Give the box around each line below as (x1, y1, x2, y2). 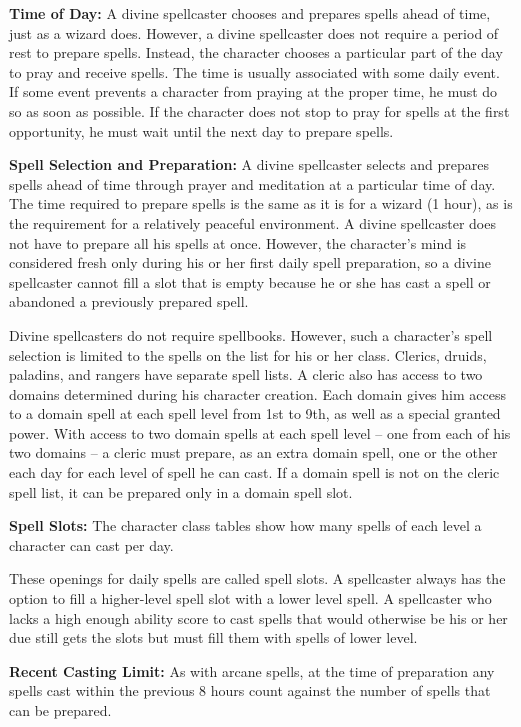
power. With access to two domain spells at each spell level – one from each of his (9, 422, 511, 443)
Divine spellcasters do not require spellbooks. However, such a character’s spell (9, 324, 493, 345)
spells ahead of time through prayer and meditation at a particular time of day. (9, 173, 496, 194)
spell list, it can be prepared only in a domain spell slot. (9, 481, 353, 502)
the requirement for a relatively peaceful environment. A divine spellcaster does (9, 212, 496, 233)
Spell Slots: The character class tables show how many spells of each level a (9, 515, 482, 536)
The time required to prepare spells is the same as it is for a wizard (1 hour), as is (9, 193, 513, 214)
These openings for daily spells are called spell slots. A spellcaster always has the (9, 568, 506, 589)
